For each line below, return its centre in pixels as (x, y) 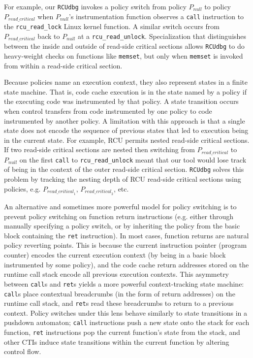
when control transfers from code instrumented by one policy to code (108, 111)
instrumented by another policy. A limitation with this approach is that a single (125, 120)
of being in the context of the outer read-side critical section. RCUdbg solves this (124, 169)
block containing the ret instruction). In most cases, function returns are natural (126, 235)
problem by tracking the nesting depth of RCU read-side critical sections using (123, 179)
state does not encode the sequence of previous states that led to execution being (126, 130)
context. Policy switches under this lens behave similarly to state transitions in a (126, 312)
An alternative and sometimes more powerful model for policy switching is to (120, 207)
